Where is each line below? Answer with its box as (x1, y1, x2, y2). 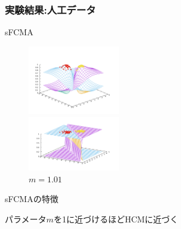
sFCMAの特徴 (5, 193, 59, 205)
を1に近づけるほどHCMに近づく (53, 213, 179, 225)
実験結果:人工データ (5, 2, 96, 17)
